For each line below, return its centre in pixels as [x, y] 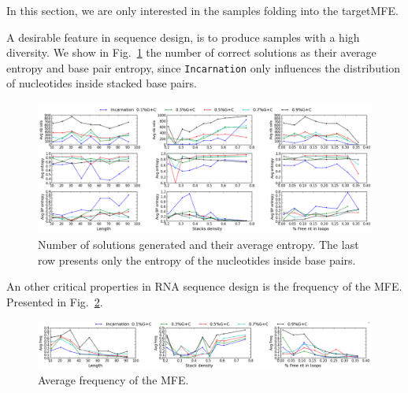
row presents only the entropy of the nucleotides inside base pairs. [197, 260]
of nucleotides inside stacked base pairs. [102, 83]
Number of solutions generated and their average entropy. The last [198, 245]
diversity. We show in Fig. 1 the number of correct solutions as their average [191, 52]
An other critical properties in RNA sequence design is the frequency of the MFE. [204, 286]
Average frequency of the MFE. [113, 379]
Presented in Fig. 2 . [55, 301]
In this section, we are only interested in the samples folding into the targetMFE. [202, 10]
